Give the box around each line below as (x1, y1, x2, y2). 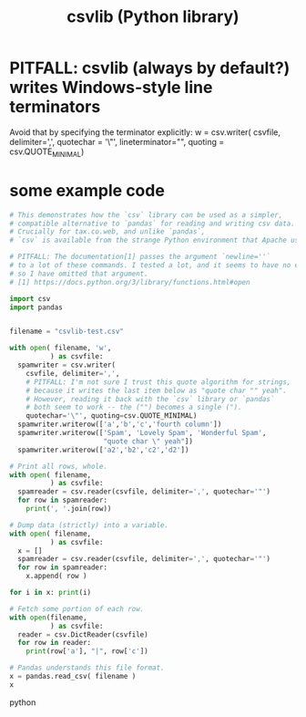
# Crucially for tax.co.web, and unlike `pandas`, (9, 227, 206, 236)
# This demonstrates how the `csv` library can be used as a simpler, (9, 210, 283, 220)
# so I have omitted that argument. (9, 269, 148, 278)
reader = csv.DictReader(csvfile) (17, 629, 148, 639)
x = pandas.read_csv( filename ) (9, 672, 137, 681)
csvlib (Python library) (66, 6, 240, 27)
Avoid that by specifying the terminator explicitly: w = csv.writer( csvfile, (9, 126, 280, 138)
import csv (9, 294, 51, 303)
